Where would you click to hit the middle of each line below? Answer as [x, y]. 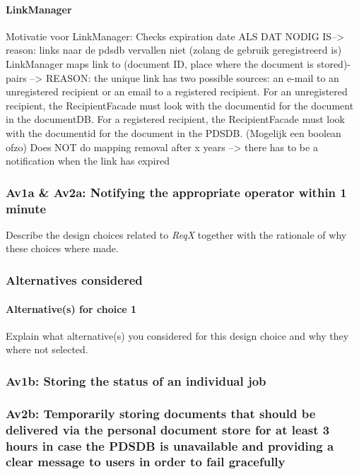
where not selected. [47, 349]
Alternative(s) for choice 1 [71, 308]
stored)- [334, 63]
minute [26, 208]
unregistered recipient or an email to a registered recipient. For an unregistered [177, 91]
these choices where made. [62, 248]
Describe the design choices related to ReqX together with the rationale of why [176, 234]
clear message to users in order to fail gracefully [146, 462]
